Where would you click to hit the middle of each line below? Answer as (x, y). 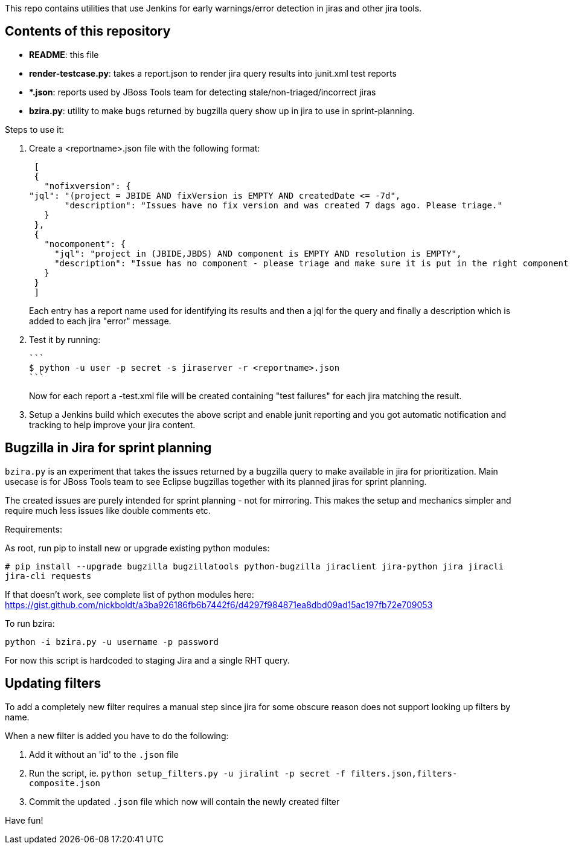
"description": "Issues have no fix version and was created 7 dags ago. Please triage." (283, 205)
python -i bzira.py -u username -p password (112, 642)
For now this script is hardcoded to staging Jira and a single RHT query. (147, 660)
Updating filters (53, 684)
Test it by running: (65, 339)
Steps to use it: (35, 129)
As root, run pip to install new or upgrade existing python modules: (137, 548)
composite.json (65, 783)
